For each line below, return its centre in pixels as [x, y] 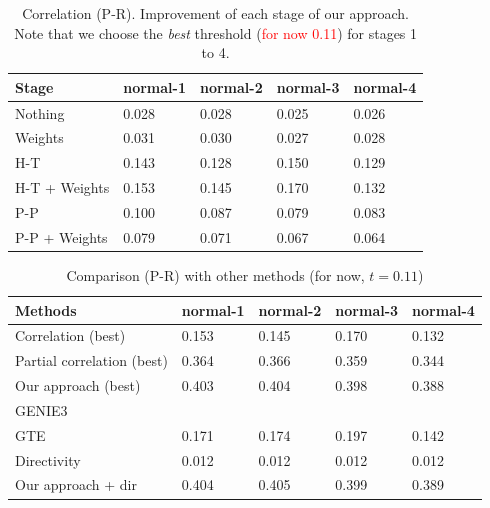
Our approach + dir [76, 484]
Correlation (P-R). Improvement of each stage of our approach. [215, 13]
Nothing [40, 112]
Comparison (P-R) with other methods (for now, [215, 274]
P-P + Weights [61, 236]
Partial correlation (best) [91, 360]
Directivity [48, 459]
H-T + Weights [62, 187]
